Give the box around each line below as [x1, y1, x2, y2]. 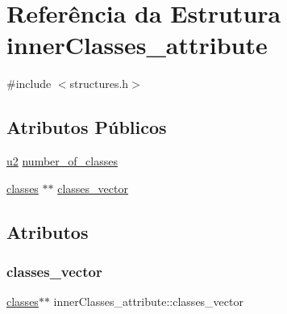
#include [6, 75, 52, 92]
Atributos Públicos [6, 115, 167, 140]
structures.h [69, 75, 129, 92]
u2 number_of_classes [6, 153, 118, 170]
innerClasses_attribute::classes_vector [53, 293, 243, 310]
